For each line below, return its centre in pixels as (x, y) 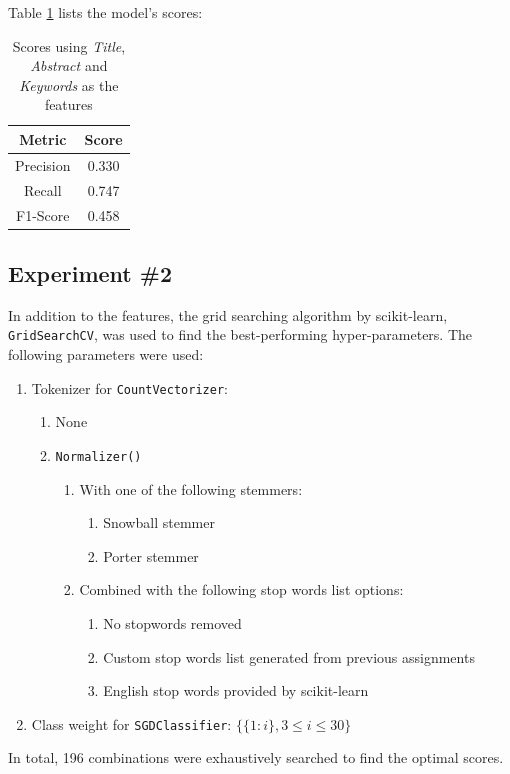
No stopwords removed (172, 622)
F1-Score (43, 214)
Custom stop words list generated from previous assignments (289, 656)
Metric (43, 138)
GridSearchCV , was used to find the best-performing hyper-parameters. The (240, 334)
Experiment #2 (90, 272)
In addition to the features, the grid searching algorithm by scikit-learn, (228, 314)
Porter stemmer (151, 555)
